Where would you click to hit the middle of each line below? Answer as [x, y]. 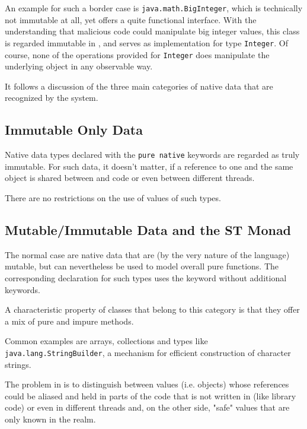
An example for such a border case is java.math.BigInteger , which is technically [154, 8]
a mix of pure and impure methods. [69, 321]
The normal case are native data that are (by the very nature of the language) [147, 254]
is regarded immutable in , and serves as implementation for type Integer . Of [146, 42]
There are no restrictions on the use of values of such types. [113, 197]
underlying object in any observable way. [79, 66]
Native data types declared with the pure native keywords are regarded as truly [152, 155]
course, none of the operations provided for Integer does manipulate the [137, 54]
